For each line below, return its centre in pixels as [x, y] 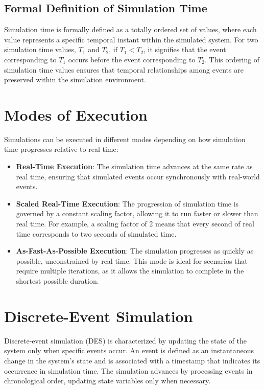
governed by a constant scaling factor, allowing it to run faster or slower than [137, 213]
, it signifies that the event [185, 49]
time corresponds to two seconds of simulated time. [96, 233]
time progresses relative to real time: [61, 149]
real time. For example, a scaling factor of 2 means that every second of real [135, 224]
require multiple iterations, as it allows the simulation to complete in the [130, 271]
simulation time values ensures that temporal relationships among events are [124, 69]
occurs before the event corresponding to [132, 59]
